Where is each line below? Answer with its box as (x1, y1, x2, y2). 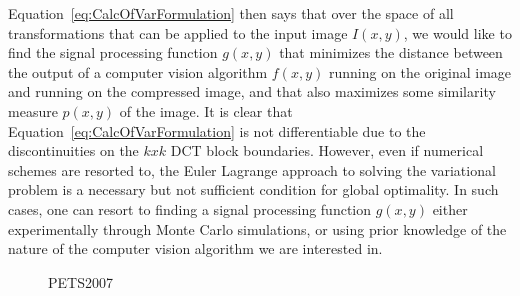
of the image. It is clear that (119, 100, 293, 121)
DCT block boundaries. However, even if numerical (170, 140, 484, 161)
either (432, 198, 468, 219)
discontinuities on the (8, 140, 139, 161)
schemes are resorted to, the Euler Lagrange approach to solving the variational (8, 159, 496, 180)
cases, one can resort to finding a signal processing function (8, 198, 372, 219)
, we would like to (403, 22, 512, 43)
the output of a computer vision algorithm (8, 61, 268, 82)
